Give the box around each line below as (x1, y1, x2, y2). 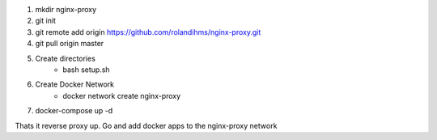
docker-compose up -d (35, 106, 113, 116)
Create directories (35, 53, 96, 63)
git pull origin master (35, 39, 104, 49)
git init (35, 16, 57, 26)
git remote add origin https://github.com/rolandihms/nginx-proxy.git (35, 27, 261, 36)
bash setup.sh (62, 65, 110, 74)
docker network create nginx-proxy (62, 91, 181, 100)
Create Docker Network (35, 79, 115, 89)
